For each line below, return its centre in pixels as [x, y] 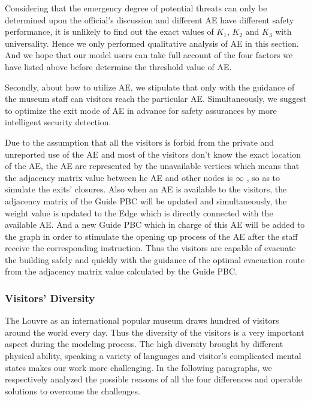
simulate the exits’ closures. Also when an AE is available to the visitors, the [146, 189]
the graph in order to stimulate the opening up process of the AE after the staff [151, 236]
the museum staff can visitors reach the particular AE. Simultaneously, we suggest [156, 99]
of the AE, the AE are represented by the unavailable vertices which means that [152, 166]
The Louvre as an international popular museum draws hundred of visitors [142, 320]
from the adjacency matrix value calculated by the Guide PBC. [121, 271]
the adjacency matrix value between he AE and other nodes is [119, 177]
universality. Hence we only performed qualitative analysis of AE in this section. [152, 43]
